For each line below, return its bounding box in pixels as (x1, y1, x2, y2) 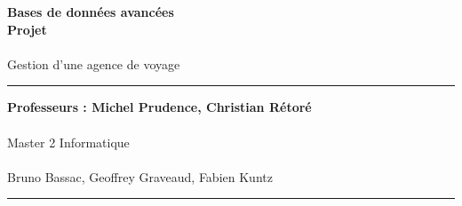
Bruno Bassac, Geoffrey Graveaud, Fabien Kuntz (7, 167, 273, 186)
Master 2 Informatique (7, 132, 130, 151)
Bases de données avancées (7, 3, 174, 20)
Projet (7, 20, 47, 38)
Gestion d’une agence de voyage (7, 54, 180, 73)
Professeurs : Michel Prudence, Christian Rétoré (7, 98, 312, 116)
